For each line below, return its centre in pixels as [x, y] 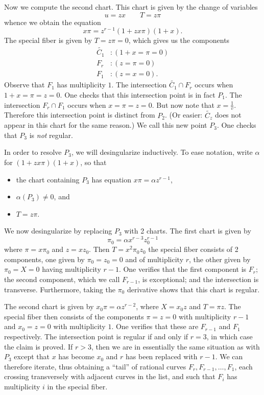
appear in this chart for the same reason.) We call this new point [106, 125]
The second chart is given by [49, 306]
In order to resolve [33, 152]
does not [228, 115]
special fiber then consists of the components [74, 316]
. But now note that [183, 104]
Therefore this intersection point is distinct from [80, 115]
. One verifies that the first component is [183, 269]
